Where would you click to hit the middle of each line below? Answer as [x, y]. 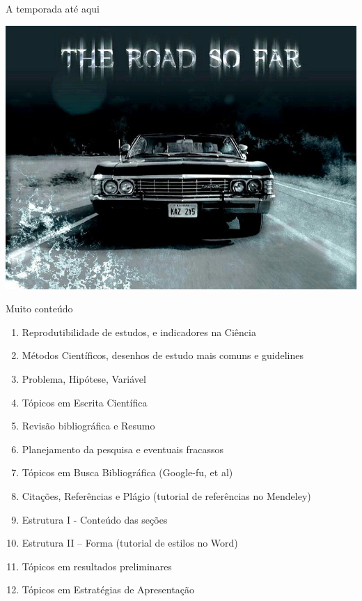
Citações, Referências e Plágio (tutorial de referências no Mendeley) [166, 495]
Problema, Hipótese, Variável [84, 378]
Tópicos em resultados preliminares [97, 566]
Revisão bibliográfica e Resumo [88, 426]
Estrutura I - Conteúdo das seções [95, 519]
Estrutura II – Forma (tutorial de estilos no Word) [130, 543]
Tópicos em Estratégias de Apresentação [108, 589]
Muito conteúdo [39, 309]
